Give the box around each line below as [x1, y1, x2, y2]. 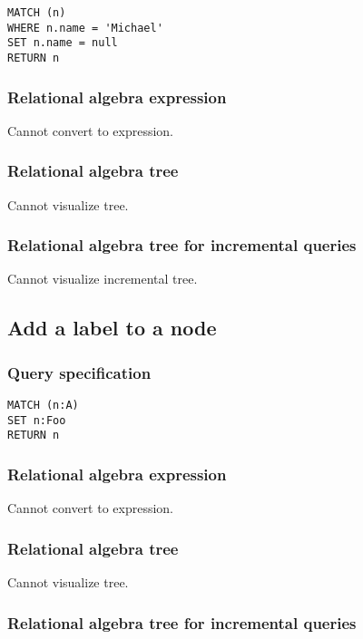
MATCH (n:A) [7, 399, 79, 412]
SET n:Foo [7, 413, 66, 427]
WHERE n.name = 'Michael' [7, 21, 163, 34]
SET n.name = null [7, 36, 118, 50]
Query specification [7, 361, 152, 383]
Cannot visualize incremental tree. [7, 269, 198, 288]
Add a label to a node [7, 314, 217, 342]
